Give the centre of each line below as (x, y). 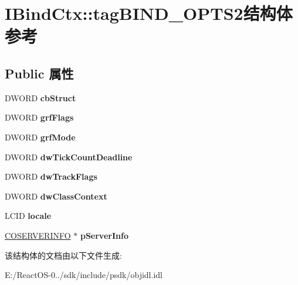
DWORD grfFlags (39, 117)
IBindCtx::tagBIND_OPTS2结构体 (149, 13)
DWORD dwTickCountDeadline (69, 157)
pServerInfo (104, 235)
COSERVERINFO (38, 235)
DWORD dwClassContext (56, 196)
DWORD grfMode (40, 137)
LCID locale (28, 216)
